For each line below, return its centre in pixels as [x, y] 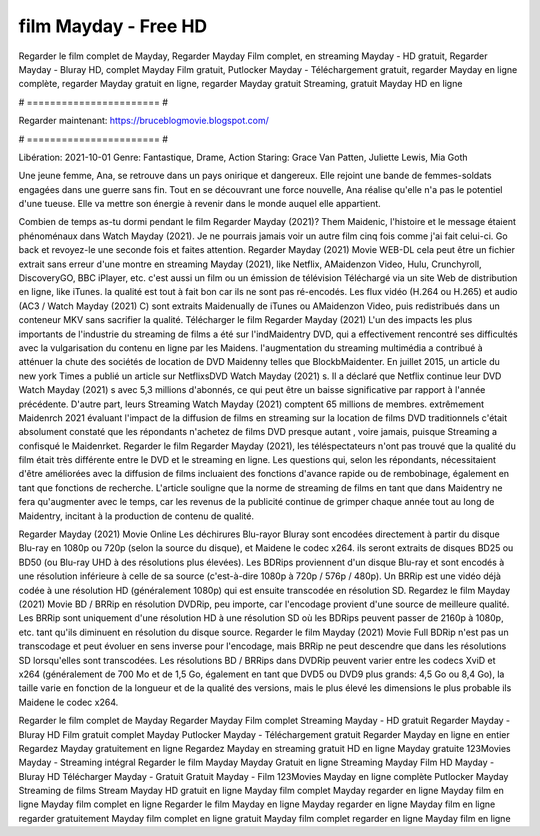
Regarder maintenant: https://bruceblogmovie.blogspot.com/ [143, 121]
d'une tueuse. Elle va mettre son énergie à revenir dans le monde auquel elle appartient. [200, 204]
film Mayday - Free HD [113, 26]
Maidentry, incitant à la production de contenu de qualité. [136, 516]
